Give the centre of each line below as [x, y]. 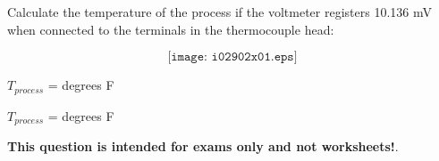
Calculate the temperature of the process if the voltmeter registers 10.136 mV [219, 12]
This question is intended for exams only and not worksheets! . [203, 146]
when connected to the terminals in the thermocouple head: [171, 29]
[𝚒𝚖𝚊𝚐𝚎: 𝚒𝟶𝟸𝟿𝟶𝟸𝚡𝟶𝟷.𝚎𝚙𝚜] [232, 57]
